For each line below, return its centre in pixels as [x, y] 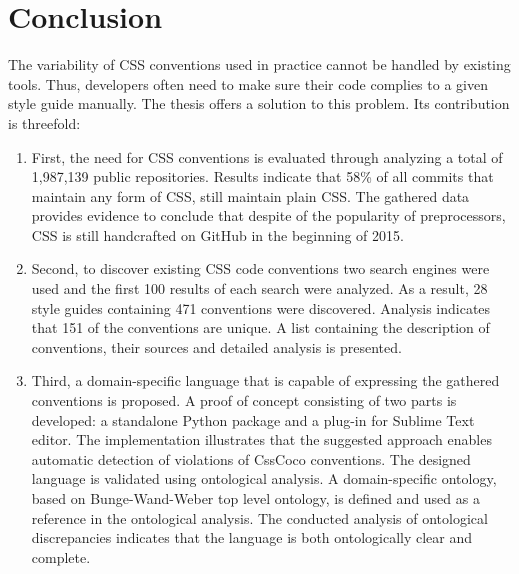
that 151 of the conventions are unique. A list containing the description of [260, 327]
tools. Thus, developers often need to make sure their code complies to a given [248, 83]
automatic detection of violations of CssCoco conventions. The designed [251, 458]
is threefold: [44, 122]
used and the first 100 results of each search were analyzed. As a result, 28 [259, 288]
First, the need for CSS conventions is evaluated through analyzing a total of [267, 156]
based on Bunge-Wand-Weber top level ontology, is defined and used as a [255, 498]
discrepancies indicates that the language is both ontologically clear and [252, 537]
